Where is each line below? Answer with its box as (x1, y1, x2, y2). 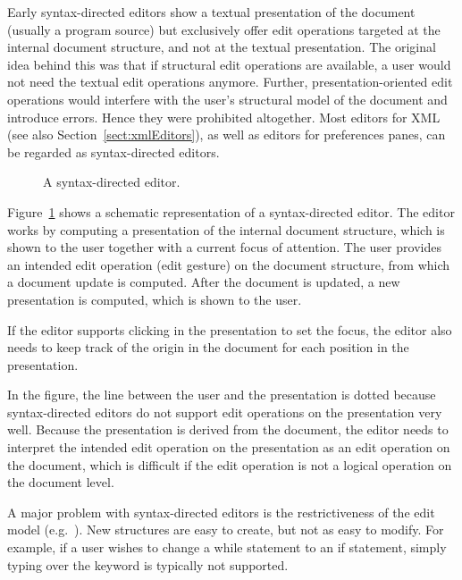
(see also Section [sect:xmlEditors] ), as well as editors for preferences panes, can (7, 125, 446, 144)
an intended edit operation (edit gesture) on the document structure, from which (7, 255, 450, 273)
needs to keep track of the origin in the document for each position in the (7, 338, 409, 357)
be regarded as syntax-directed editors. (7, 142, 220, 161)
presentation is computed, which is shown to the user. (7, 290, 302, 308)
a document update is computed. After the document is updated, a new (7, 273, 400, 291)
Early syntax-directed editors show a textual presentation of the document (7, 3, 416, 21)
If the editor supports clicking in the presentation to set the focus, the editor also (7, 320, 452, 339)
